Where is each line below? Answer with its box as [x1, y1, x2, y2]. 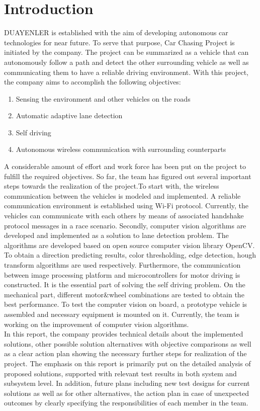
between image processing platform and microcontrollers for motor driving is [4, 269, 240, 280]
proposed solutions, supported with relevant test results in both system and [4, 368, 237, 378]
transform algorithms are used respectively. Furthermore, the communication [4, 260, 241, 270]
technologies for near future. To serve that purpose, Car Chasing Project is [4, 37, 235, 47]
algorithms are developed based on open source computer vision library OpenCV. [4, 239, 255, 250]
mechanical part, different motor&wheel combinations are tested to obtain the [4, 289, 244, 299]
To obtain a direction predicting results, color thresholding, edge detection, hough [4, 250, 256, 260]
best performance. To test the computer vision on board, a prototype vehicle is [4, 299, 247, 309]
